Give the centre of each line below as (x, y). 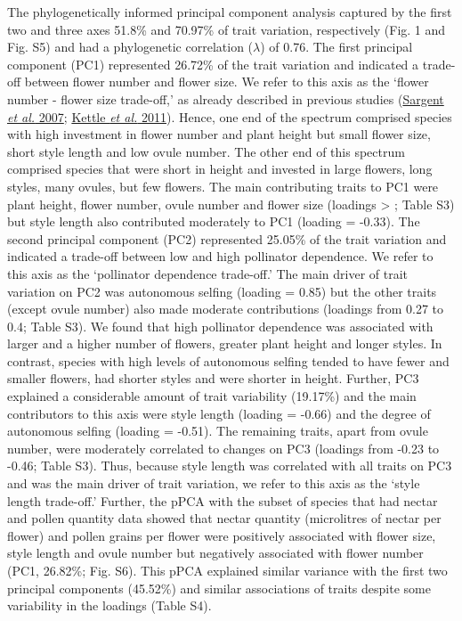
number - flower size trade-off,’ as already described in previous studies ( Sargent (226, 98)
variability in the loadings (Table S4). (109, 605)
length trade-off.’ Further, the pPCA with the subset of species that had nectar (223, 500)
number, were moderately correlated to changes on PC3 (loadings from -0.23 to (223, 448)
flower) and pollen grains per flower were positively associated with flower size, (222, 535)
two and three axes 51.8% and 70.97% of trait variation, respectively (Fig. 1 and (227, 29)
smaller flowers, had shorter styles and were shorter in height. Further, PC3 (213, 378)
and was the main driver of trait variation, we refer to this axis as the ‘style (214, 483)
